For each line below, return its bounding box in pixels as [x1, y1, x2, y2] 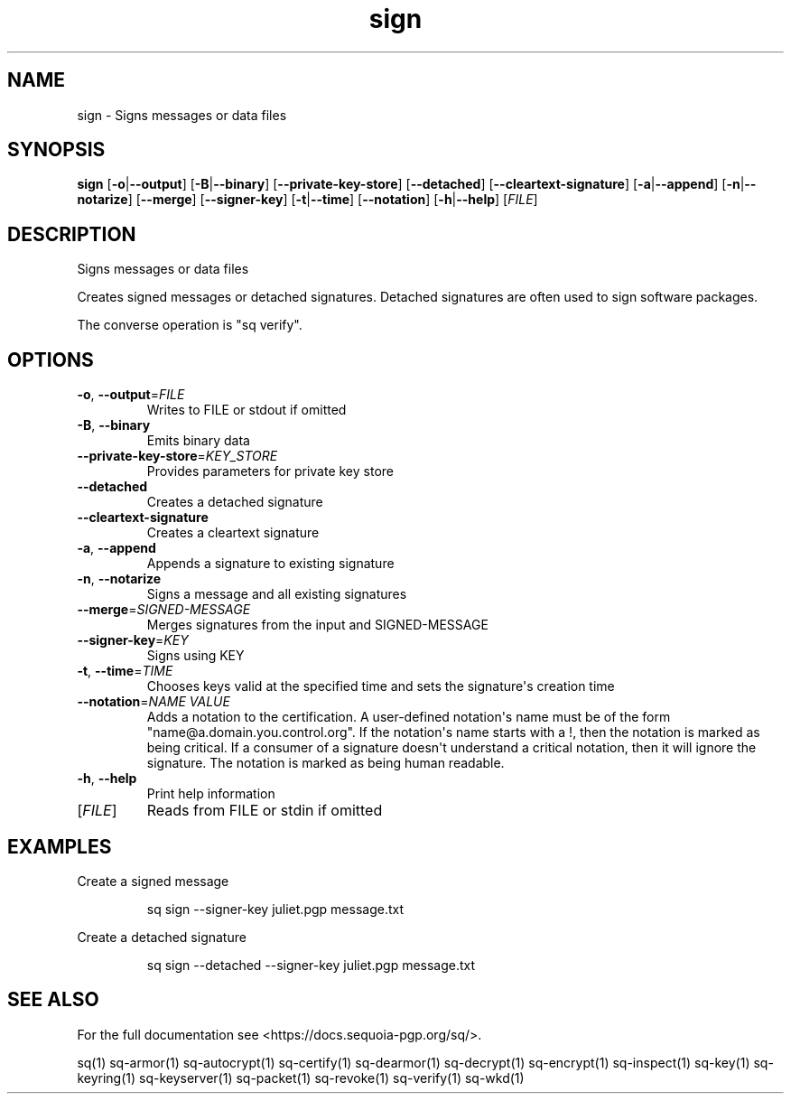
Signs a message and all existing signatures [146, 586, 407, 602]
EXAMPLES [7, 835, 112, 858]
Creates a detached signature [146, 494, 323, 510]
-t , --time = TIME [77, 663, 173, 679]
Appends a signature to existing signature [146, 555, 395, 572]
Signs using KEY [146, 648, 245, 664]
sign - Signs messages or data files [77, 107, 287, 123]
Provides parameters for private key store [146, 463, 394, 480]
